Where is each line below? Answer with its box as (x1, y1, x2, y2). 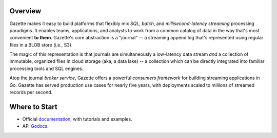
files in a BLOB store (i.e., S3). (9, 41, 73, 48)
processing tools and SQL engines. (9, 65, 84, 72)
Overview (9, 7, 42, 15)
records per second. (9, 89, 53, 96)
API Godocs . (22, 123, 49, 129)
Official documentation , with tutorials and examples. (22, 116, 133, 122)
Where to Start (9, 102, 57, 111)
